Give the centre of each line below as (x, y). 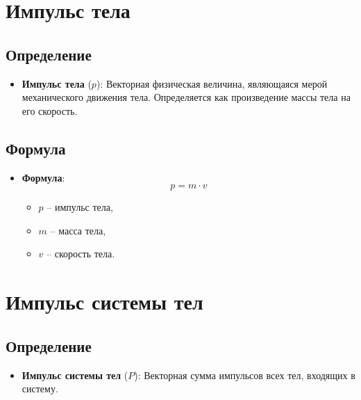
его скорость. (50, 110)
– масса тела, (78, 230)
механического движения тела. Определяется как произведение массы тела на (186, 97)
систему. (40, 389)
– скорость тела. (81, 254)
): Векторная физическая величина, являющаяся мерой (212, 83)
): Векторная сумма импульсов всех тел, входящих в (245, 375)
